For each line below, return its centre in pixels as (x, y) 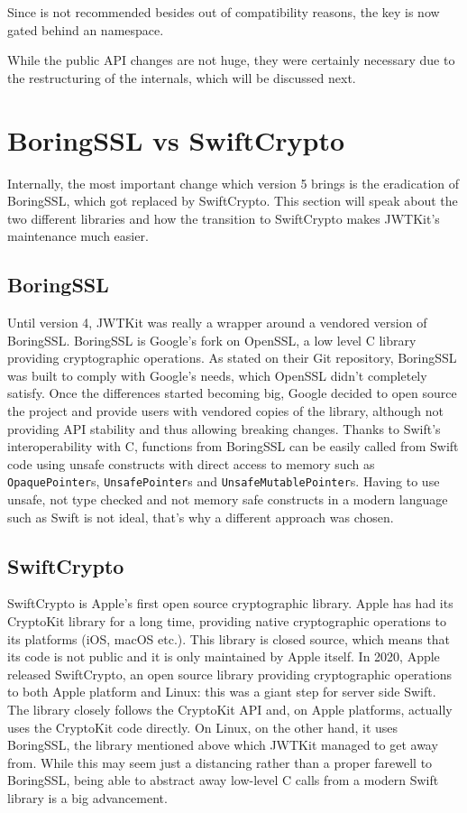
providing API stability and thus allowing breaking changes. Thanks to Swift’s (224, 428)
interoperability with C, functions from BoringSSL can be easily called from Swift (233, 446)
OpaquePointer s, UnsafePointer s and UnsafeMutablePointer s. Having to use (224, 481)
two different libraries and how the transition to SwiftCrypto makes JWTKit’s (224, 218)
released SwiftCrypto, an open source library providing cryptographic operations (229, 674)
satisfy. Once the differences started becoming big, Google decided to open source (232, 393)
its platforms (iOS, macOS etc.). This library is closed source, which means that (229, 638)
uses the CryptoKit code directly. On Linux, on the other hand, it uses (203, 727)
